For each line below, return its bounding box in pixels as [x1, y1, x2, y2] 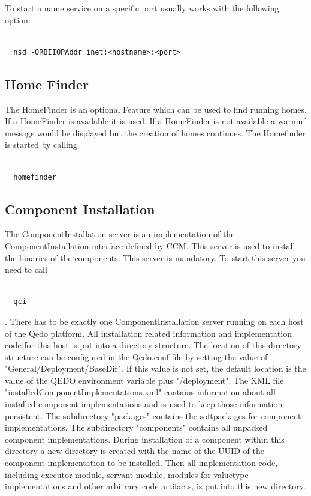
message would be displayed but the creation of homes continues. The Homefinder [5, 126, 306, 139]
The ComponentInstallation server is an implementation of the [5, 228, 235, 240]
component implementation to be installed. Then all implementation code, [5, 456, 278, 469]
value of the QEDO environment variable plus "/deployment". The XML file [5, 374, 284, 386]
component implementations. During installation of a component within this [5, 432, 285, 445]
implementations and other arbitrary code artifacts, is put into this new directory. [5, 480, 306, 492]
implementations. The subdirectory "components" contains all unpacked [5, 421, 268, 434]
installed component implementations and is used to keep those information [5, 398, 283, 410]
